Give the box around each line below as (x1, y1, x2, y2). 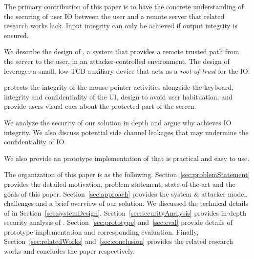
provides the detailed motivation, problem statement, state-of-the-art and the (4, 179, 235, 189)
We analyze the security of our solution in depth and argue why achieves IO (4, 117, 232, 127)
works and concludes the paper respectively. (4, 246, 135, 256)
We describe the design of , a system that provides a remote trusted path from (4, 46, 239, 57)
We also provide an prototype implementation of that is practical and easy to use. (4, 153, 250, 163)
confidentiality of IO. (4, 137, 66, 147)
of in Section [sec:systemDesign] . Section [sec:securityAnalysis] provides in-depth (4, 207, 247, 218)
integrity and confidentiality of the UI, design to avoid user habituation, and (4, 91, 233, 101)
